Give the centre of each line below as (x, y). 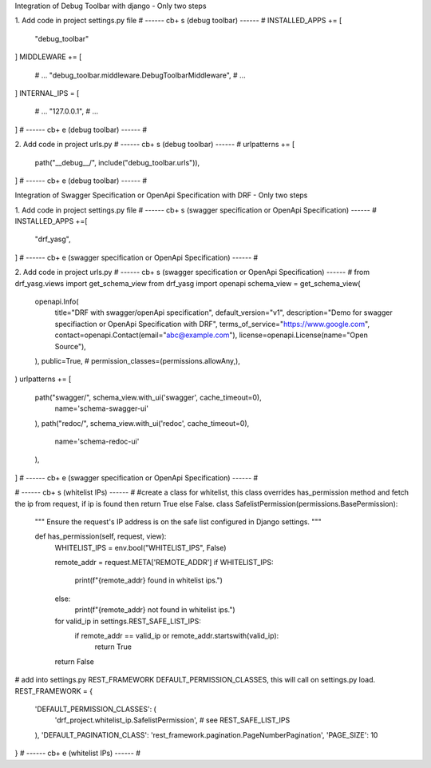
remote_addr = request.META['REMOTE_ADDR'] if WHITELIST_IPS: (164, 563)
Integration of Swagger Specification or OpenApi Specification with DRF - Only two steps (161, 195)
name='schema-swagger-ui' (102, 408)
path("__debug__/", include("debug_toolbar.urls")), (117, 162)
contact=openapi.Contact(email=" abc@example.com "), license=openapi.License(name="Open (212, 335)
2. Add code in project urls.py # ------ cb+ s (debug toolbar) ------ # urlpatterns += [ (155, 145)
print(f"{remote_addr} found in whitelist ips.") (149, 580)
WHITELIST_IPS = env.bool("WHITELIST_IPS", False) (140, 547)
